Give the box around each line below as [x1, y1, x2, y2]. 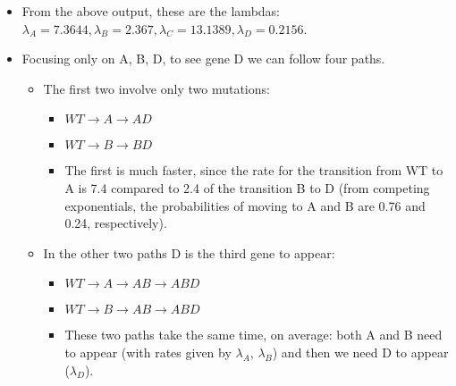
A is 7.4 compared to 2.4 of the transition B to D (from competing [64, 178, 430, 197]
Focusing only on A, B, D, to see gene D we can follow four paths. [21, 49, 385, 68]
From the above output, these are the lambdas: [21, 2, 280, 20]
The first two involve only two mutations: [43, 79, 270, 97]
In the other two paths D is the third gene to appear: [43, 243, 335, 262]
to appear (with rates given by [64, 342, 232, 361]
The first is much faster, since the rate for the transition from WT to [64, 161, 443, 180]
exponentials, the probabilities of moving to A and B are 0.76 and [64, 196, 426, 214]
